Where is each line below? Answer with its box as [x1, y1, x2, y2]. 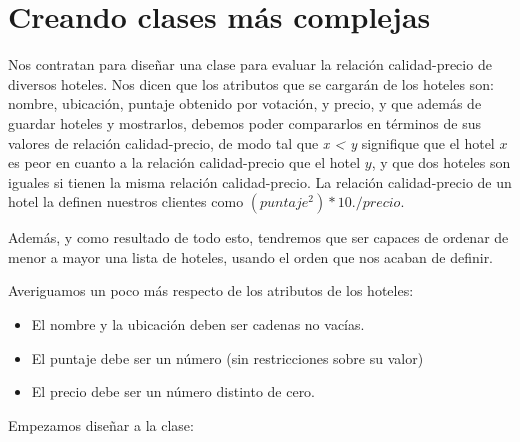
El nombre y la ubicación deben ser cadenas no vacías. [31, 314, 365, 335]
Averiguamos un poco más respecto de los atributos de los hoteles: [8, 280, 414, 301]
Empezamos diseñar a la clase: [8, 414, 194, 435]
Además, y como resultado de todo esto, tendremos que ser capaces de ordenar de [8, 227, 509, 248]
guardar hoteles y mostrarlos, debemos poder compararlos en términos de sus [8, 112, 482, 133]
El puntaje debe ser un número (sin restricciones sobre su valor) [31, 347, 424, 368]
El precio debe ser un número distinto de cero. [31, 381, 316, 402]
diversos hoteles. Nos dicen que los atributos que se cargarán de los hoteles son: [8, 73, 494, 94]
